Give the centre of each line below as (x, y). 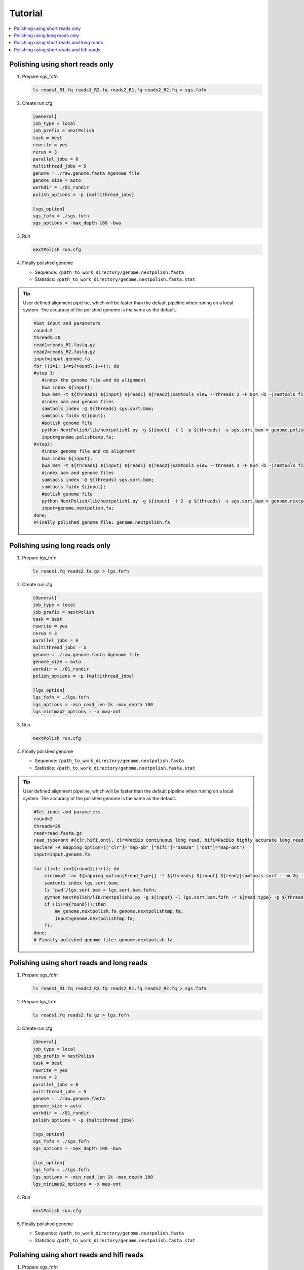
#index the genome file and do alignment (94, 380)
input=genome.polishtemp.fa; (78, 437)
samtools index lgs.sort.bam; (82, 883)
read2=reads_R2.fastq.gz (65, 352)
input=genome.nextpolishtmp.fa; (95, 918)
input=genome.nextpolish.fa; (78, 508)
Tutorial (26, 13)
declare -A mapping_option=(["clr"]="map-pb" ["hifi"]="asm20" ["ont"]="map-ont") (139, 847)
